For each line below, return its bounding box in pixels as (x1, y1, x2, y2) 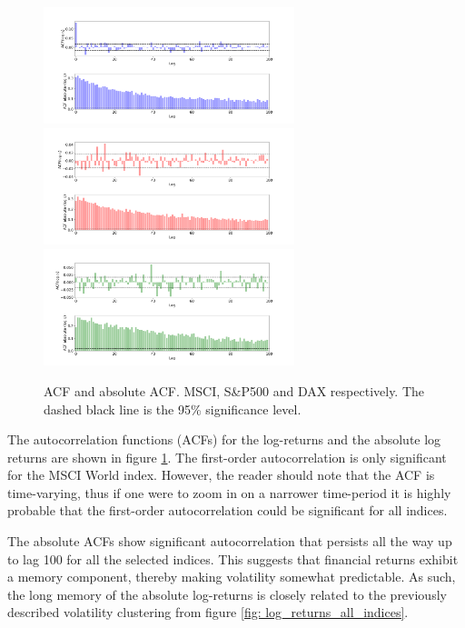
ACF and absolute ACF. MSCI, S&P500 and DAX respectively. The (44, 381, 425, 400)
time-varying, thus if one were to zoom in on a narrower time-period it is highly (7, 483, 451, 502)
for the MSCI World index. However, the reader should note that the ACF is (7, 465, 435, 484)
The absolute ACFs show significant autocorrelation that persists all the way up (7, 532, 452, 551)
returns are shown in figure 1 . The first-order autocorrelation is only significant (7, 447, 447, 466)
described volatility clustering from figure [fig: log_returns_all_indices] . (7, 603, 409, 622)
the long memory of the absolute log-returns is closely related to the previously (7, 584, 447, 603)
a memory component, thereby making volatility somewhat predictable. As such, (7, 567, 456, 586)
